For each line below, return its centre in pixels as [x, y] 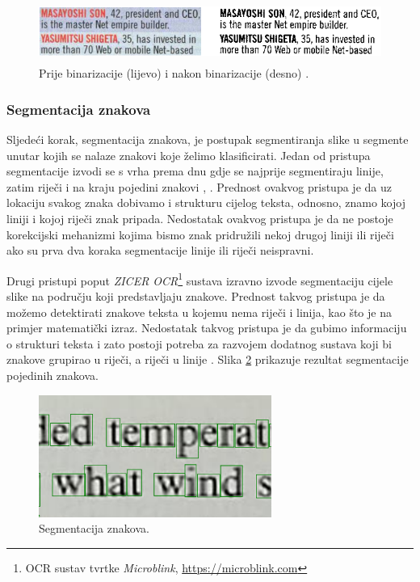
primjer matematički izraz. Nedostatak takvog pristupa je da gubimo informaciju [207, 328]
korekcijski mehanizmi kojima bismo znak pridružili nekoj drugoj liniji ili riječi [200, 234]
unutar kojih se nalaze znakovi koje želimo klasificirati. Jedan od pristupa [189, 155]
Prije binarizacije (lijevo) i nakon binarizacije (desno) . [174, 73]
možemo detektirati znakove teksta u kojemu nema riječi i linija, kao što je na [199, 312]
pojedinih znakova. [52, 375]
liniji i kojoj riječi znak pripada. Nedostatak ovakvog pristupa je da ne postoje [200, 218]
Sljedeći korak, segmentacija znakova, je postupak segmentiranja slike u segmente [208, 139]
